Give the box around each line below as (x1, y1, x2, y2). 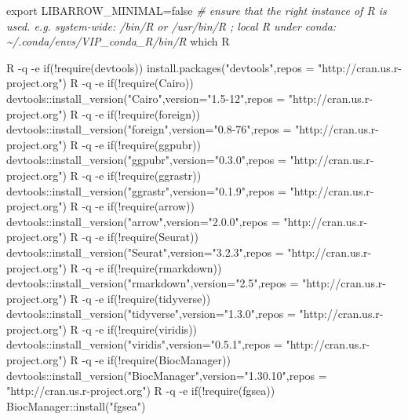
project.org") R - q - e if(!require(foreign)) (6, 105, 200, 122)
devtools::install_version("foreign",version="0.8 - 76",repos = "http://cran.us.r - (6, 121, 379, 137)
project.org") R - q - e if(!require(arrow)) (6, 198, 195, 214)
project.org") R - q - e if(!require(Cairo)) (6, 75, 194, 91)
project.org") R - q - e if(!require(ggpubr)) (6, 136, 202, 152)
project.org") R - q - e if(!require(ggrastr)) (6, 166, 202, 183)
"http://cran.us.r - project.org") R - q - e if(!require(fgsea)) (6, 382, 275, 399)
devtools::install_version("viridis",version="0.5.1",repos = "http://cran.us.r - (6, 336, 370, 352)
